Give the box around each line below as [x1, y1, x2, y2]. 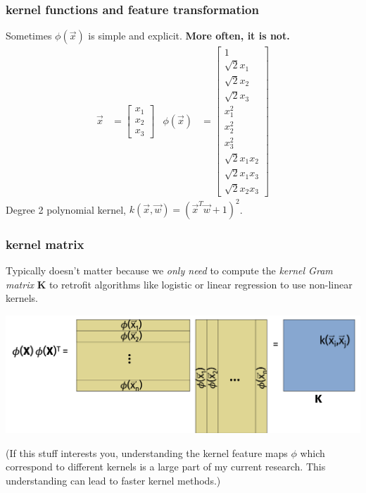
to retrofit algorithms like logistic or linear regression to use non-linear [49, 276, 353, 291]
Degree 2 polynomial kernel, [6, 202, 126, 217]
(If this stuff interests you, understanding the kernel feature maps [6, 445, 288, 460]
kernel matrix [6, 235, 84, 252]
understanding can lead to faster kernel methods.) [6, 473, 221, 487]
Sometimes [6, 28, 52, 43]
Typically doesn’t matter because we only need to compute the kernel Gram [6, 263, 333, 278]
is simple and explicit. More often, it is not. [88, 28, 290, 43]
